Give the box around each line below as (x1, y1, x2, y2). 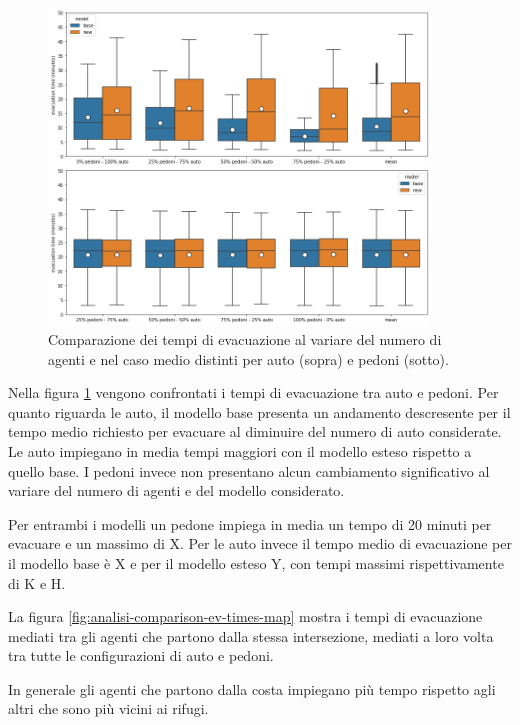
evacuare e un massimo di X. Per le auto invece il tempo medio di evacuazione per (8, 533, 512, 554)
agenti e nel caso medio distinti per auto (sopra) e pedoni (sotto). (48, 348, 449, 369)
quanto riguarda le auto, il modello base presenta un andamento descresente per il (8, 401, 511, 422)
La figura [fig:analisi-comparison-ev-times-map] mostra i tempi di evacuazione (8, 606, 483, 627)
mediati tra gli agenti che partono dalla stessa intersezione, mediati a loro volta (8, 625, 494, 646)
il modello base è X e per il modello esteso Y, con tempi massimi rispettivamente (8, 552, 504, 573)
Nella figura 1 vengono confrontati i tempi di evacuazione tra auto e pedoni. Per (8, 382, 499, 403)
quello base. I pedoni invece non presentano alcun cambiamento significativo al (8, 460, 490, 481)
